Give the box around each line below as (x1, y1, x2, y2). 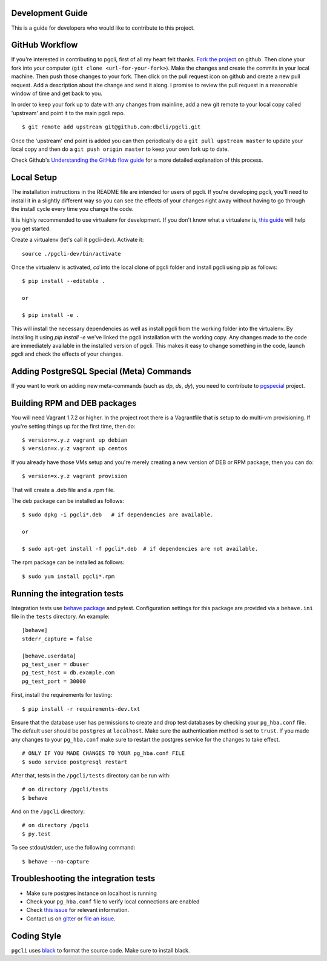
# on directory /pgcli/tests (22, 786, 108, 793)
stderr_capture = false (22, 635, 93, 642)
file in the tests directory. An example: (11, 613, 110, 620)
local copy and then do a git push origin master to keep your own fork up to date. (11, 145, 230, 153)
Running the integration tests (11, 588, 124, 599)
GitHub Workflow (11, 40, 78, 50)
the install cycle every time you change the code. (11, 205, 134, 213)
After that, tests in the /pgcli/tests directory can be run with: (11, 771, 171, 779)
